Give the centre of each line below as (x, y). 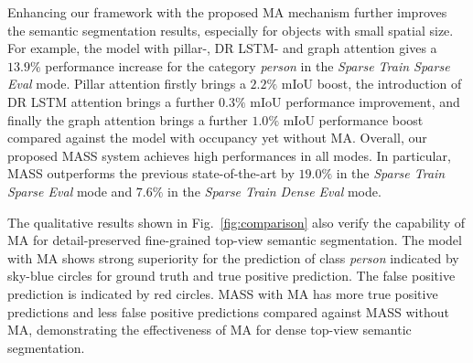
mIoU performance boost (353, 119)
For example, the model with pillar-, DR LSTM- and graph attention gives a (222, 48)
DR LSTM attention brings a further (111, 101)
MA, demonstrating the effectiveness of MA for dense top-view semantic (210, 330)
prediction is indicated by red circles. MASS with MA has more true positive (223, 293)
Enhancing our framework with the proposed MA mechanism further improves (227, 12)
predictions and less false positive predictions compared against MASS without (228, 311)
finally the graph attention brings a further (128, 119)
